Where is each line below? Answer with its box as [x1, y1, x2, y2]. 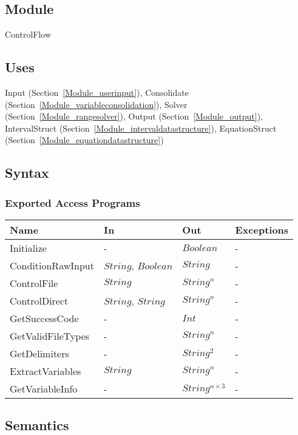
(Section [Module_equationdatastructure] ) [5, 133, 164, 146]
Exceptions [235, 222, 289, 237]
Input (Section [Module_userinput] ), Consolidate [5, 86, 189, 98]
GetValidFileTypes [10, 328, 90, 343]
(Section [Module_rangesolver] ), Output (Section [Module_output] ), [5, 110, 263, 123]
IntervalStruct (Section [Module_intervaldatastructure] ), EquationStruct [5, 121, 277, 134]
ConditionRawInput [10, 258, 94, 272]
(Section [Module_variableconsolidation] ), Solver [5, 98, 188, 110]
